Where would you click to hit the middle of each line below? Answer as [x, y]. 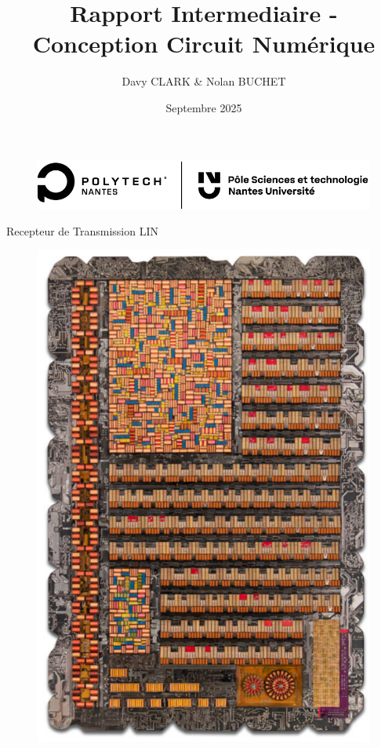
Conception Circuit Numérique [204, 44]
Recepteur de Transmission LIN [82, 230]
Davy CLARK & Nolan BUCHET [204, 81]
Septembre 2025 [204, 107]
